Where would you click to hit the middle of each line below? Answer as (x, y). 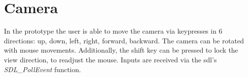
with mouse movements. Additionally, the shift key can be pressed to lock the (121, 50)
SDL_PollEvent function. (43, 69)
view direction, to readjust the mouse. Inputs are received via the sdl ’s (110, 59)
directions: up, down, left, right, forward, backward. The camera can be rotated (124, 40)
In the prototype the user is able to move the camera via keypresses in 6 (113, 31)
